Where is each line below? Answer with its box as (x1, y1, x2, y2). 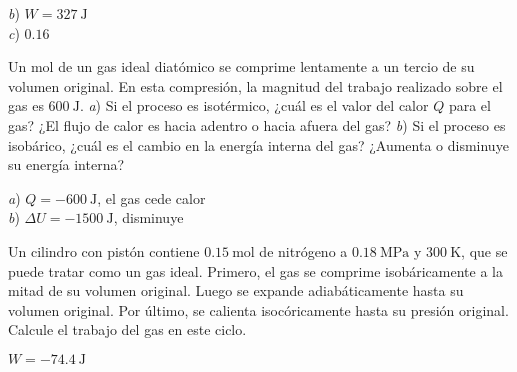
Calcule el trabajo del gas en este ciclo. (8, 319, 247, 340)
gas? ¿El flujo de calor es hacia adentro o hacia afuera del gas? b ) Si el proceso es (8, 114, 506, 135)
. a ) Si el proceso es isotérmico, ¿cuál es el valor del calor (79, 95, 429, 116)
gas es (8, 95, 44, 116)
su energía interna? (8, 154, 125, 175)
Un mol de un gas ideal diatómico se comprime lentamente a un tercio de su (8, 56, 475, 77)
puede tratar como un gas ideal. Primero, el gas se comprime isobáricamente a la (8, 260, 503, 281)
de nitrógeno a (259, 240, 348, 261)
